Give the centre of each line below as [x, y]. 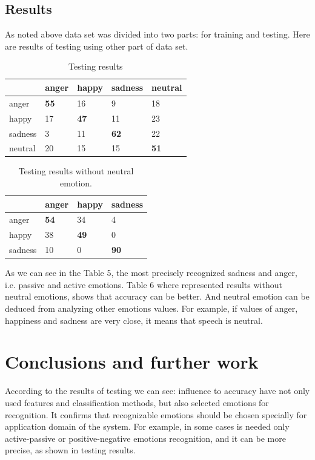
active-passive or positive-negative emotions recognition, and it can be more [145, 438]
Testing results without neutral [76, 171]
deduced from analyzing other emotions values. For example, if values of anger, [151, 308]
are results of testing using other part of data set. [97, 46]
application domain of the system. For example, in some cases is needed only [147, 426]
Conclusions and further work [132, 362]
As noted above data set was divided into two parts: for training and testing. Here [157, 34]
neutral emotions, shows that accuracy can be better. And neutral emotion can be [157, 296]
